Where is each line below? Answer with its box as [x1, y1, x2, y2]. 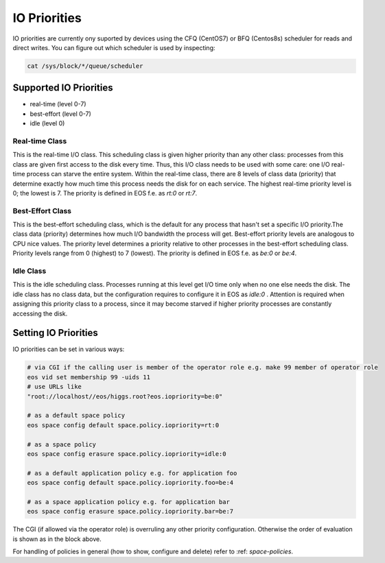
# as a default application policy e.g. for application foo [27, 469, 237, 477]
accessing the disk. [12, 309, 68, 318]
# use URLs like [27, 383, 82, 391]
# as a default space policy [27, 411, 126, 420]
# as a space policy [27, 440, 96, 448]
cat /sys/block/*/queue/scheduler [27, 62, 143, 70]
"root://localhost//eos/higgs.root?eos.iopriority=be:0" [27, 392, 223, 400]
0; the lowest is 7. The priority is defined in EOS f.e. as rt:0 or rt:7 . [12, 189, 198, 197]
